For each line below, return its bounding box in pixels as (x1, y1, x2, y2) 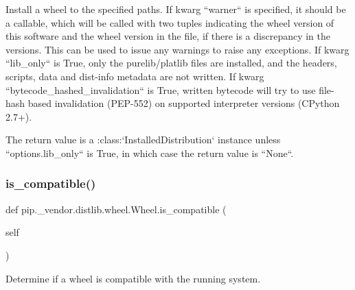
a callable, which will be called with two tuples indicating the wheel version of (5, 15, 334, 29)
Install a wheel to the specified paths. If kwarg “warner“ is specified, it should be (5, 2, 346, 16)
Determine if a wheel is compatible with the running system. (5, 271, 261, 285)
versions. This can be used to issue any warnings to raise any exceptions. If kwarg (5, 42, 350, 56)
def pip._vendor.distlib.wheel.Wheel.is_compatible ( (5, 202, 227, 216)
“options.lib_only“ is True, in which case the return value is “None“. (5, 145, 294, 160)
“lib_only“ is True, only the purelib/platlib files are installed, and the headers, (5, 56, 337, 70)
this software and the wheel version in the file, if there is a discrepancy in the (5, 29, 331, 43)
